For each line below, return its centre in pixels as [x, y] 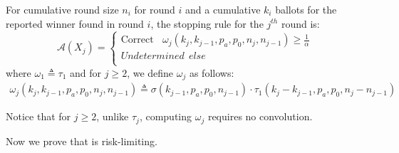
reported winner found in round [75, 23]
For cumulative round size [62, 9]
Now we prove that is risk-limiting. [82, 141]
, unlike [113, 116]
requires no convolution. [260, 116]
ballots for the [306, 9]
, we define [150, 72]
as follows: [212, 72]
